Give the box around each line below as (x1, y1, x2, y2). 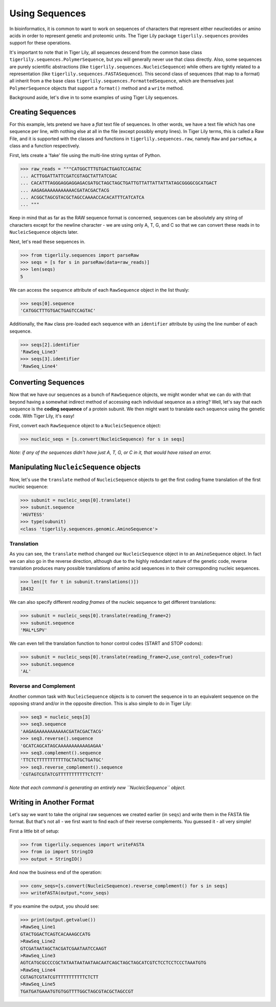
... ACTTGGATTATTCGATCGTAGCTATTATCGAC (20, 173, 118, 179)
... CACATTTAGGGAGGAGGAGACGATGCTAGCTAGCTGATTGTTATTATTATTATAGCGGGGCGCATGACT (20, 180, 217, 186)
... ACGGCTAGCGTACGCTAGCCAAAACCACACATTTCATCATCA (20, 194, 145, 201)
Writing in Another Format (9, 798, 95, 806)
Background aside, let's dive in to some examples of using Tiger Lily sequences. (9, 95, 179, 101)
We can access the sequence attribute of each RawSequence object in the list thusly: (9, 287, 190, 293)
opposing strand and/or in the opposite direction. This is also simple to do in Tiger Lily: (9, 700, 192, 707)
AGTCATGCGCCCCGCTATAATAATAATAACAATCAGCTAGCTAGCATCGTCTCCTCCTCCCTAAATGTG (20, 960, 206, 966)
